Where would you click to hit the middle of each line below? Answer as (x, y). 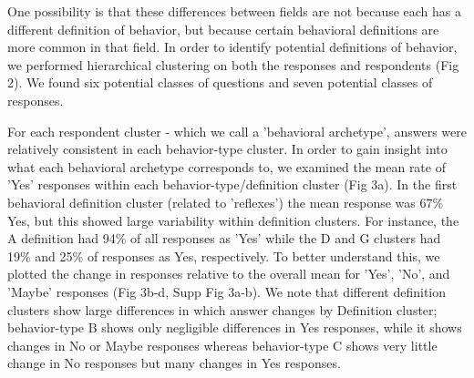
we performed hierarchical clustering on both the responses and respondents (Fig (233, 64)
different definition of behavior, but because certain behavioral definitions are (223, 29)
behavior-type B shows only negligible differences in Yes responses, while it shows (235, 327)
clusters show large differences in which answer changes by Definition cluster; (222, 309)
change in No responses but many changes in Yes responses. (174, 363)
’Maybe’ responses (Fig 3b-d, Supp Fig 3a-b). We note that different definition (227, 291)
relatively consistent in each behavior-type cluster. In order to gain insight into (227, 149)
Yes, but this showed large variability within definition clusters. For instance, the (233, 220)
